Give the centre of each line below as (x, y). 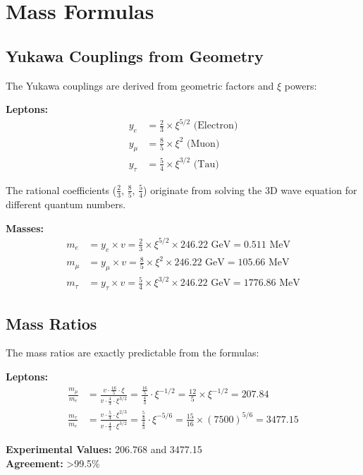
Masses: (25, 228)
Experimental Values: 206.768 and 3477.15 (104, 449)
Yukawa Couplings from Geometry (135, 55)
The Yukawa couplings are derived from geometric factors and (140, 85)
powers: (301, 85)
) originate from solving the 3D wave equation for (250, 190)
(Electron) (216, 126)
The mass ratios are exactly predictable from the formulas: (133, 353)
